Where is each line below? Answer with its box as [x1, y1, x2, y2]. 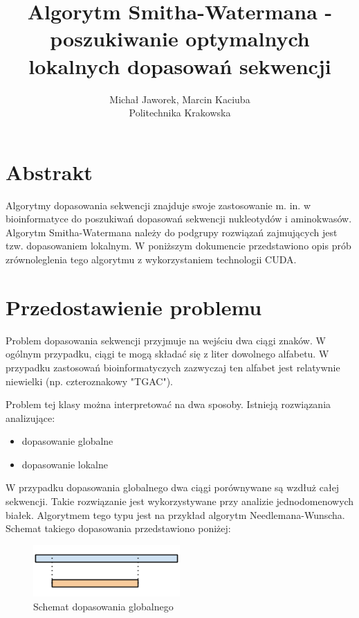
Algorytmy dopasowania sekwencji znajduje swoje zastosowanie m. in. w [6, 197, 311, 212]
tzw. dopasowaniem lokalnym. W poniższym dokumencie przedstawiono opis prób [6, 238, 351, 253]
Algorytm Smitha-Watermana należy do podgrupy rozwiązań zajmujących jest [6, 224, 338, 239]
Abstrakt [6, 157, 93, 186]
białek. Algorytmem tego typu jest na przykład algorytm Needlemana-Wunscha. [6, 507, 345, 522]
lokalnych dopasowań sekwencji [28, 51, 331, 80]
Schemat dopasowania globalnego [33, 599, 174, 613]
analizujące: [6, 410, 55, 425]
